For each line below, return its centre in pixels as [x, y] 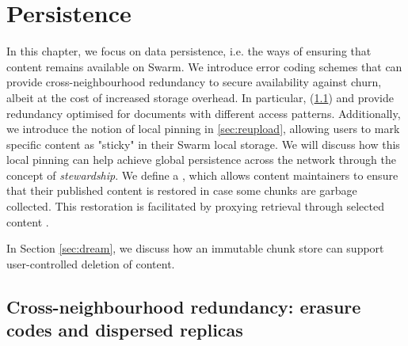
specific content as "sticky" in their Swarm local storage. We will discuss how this [203, 144]
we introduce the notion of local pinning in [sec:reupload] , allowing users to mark [203, 129]
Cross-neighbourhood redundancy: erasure [184, 306]
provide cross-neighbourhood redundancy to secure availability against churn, [194, 82]
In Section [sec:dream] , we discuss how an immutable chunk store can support [195, 248]
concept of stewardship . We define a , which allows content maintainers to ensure [202, 175]
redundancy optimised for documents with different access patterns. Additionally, [204, 113]
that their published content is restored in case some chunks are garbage [182, 190]
